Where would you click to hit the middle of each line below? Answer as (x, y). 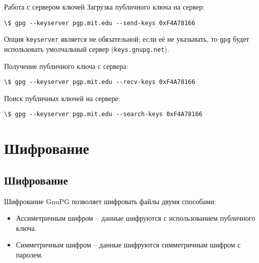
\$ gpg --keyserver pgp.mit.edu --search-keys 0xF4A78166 (103, 114)
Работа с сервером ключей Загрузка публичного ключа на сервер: (104, 7)
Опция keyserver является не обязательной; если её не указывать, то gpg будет (127, 39)
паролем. (29, 255)
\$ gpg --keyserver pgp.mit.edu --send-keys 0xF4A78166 (100, 23)
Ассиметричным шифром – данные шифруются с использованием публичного (136, 218)
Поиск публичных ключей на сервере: (62, 98)
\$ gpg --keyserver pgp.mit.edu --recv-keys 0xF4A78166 (100, 82)
